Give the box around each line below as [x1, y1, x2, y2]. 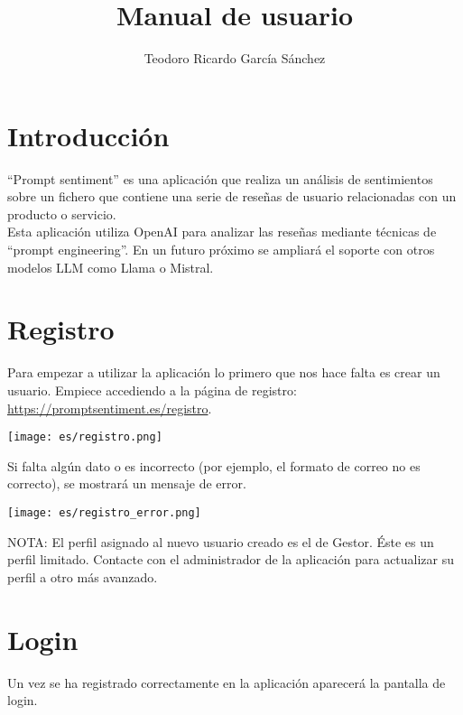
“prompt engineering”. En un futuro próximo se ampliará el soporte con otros [7, 240, 435, 259]
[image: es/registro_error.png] [7, 506, 201, 519]
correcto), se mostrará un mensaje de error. [7, 474, 246, 493]
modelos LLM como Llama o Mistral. [7, 257, 214, 276]
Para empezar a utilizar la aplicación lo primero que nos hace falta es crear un [7, 363, 440, 382]
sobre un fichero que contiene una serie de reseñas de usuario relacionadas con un [7, 187, 457, 206]
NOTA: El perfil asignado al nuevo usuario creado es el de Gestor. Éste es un [7, 532, 434, 551]
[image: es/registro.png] [7, 431, 162, 444]
